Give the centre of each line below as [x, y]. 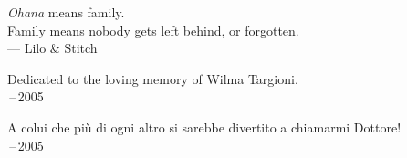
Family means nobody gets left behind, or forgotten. [153, 30]
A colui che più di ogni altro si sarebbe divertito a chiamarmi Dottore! [204, 126]
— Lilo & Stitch [52, 48]
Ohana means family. [66, 12]
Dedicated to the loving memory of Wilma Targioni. [153, 78]
